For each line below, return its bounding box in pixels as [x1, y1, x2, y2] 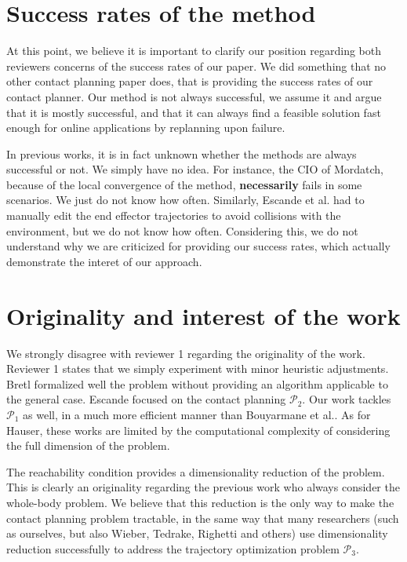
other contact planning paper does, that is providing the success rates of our [6, 73, 373, 89]
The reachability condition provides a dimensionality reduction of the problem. [6, 463, 385, 480]
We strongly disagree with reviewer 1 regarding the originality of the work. [6, 345, 365, 361]
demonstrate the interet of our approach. [6, 253, 202, 269]
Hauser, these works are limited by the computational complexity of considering [6, 421, 391, 438]
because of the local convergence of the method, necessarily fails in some [6, 176, 362, 192]
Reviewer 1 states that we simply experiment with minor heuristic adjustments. [6, 360, 389, 377]
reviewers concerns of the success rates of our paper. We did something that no [6, 57, 387, 74]
